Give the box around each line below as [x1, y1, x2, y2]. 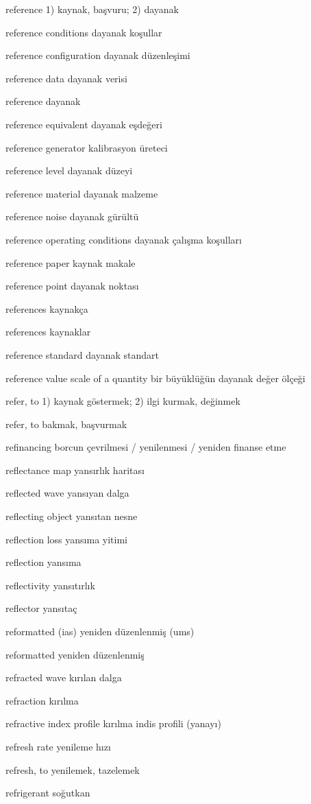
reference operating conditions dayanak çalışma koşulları [5, 232, 242, 246]
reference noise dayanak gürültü [5, 209, 139, 224]
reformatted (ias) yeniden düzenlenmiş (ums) [5, 624, 195, 639]
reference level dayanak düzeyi [5, 163, 133, 178]
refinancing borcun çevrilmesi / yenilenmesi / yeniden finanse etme [5, 440, 286, 454]
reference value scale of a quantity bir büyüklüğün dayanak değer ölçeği [5, 370, 306, 385]
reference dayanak [5, 94, 81, 108]
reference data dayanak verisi [5, 71, 127, 85]
